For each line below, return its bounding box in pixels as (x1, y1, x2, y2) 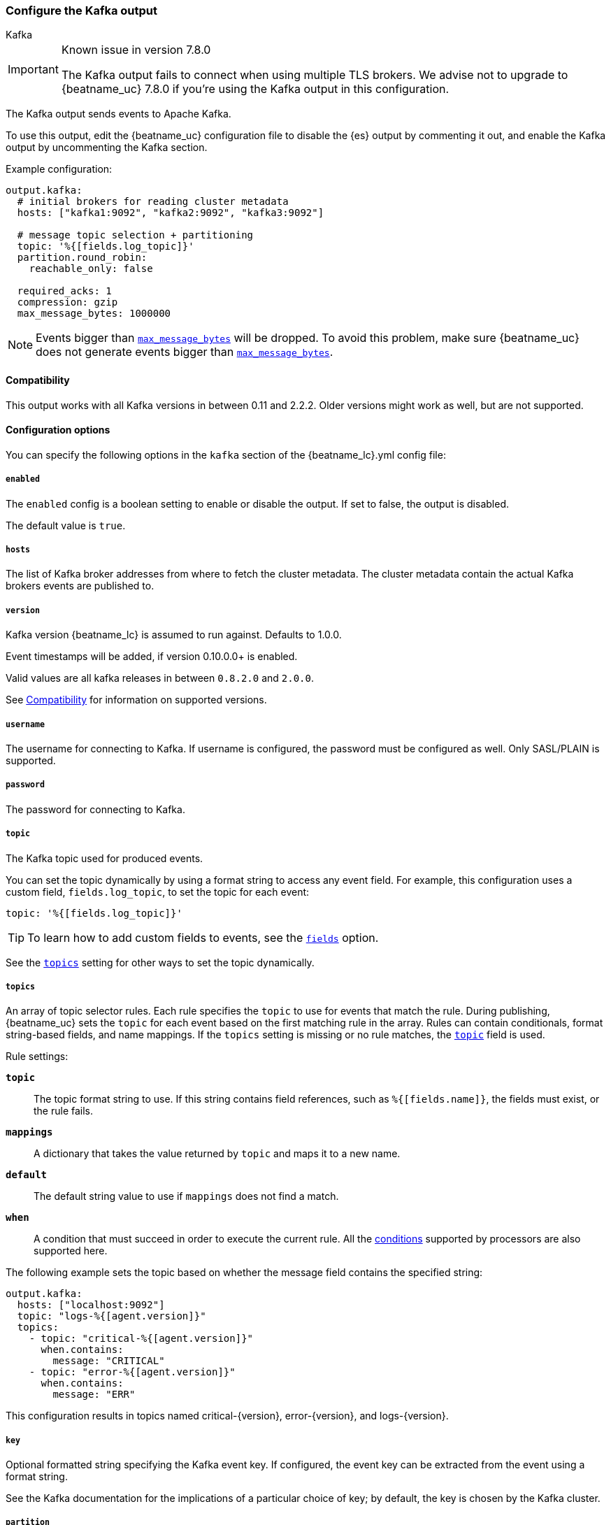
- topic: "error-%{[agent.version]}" (29, 1366, 236, 1378)
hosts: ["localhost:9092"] (17, 1299, 165, 1311)
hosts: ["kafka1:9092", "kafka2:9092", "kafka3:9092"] (17, 207, 324, 219)
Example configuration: (6, 163, 113, 176)
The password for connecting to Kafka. (6, 803, 185, 815)
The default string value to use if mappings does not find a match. (34, 1190, 339, 1203)
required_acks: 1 (17, 285, 112, 297)
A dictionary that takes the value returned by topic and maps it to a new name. (34, 1147, 401, 1160)
